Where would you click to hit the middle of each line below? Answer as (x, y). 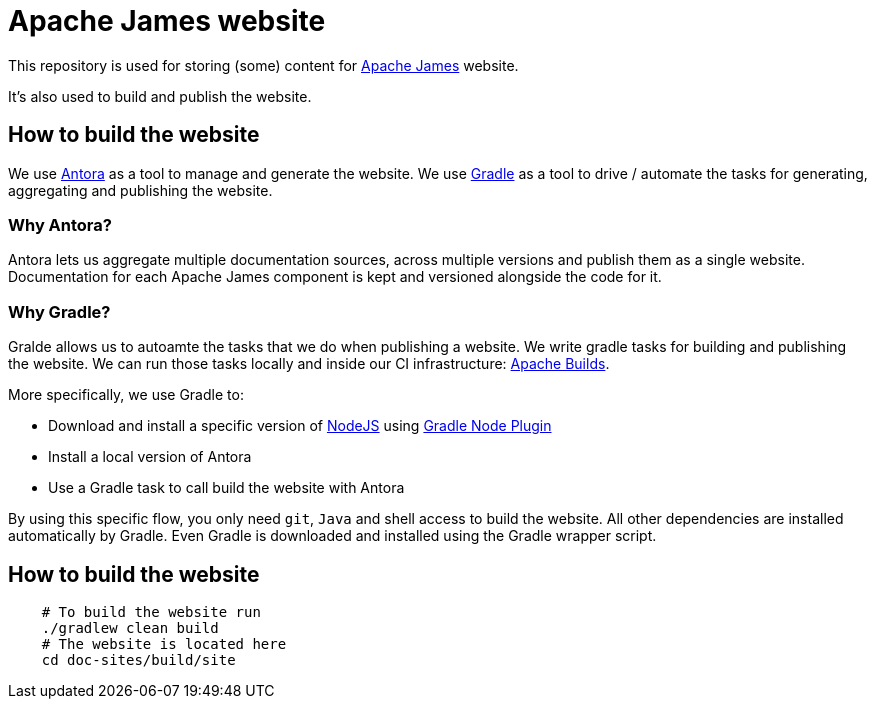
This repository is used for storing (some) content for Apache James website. (263, 65)
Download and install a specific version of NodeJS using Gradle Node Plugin (300, 426)
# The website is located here (164, 643)
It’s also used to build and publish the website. (160, 96)
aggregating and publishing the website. (140, 190)
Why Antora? (60, 224)
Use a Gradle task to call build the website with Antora (226, 488)
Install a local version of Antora (150, 457)
